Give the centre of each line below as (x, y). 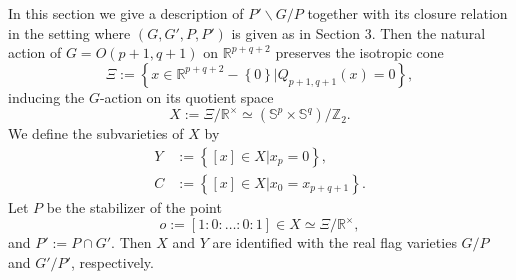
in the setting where (69, 32)
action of (35, 52)
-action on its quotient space (186, 96)
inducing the (46, 96)
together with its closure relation (407, 13)
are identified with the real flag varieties (334, 242)
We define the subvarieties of (96, 133)
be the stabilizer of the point (134, 207)
